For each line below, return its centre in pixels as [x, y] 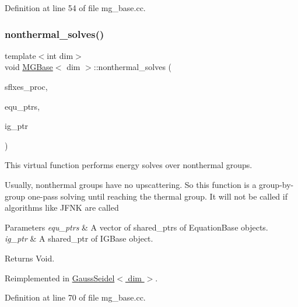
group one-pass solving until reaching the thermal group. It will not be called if [146, 196]
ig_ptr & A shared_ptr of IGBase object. [79, 238]
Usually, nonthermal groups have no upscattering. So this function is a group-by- [149, 184]
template [20, 55]
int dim [60, 55]
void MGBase [29, 67]
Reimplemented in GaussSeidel [60, 278]
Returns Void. [30, 258]
